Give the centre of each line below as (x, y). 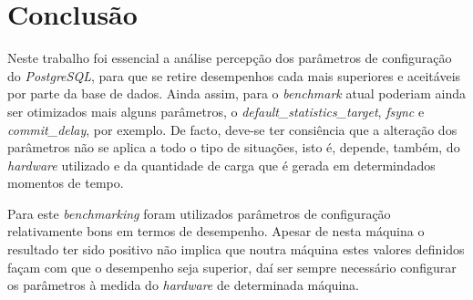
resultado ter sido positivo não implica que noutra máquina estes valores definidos (236, 249)
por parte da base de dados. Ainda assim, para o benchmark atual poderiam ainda (236, 93)
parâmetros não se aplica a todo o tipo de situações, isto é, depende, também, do (234, 147)
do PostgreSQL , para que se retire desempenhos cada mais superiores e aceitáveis (234, 75)
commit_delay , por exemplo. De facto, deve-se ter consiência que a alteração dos (232, 129)
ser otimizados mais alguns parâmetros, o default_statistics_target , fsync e (216, 111)
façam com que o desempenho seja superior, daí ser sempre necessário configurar (232, 267)
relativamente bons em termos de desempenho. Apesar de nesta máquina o (216, 231)
